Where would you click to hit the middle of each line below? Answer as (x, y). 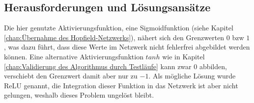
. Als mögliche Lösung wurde (192, 76)
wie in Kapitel (183, 56)
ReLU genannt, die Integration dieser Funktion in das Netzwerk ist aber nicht (121, 85)
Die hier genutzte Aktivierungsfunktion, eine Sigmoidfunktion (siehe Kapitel (119, 28)
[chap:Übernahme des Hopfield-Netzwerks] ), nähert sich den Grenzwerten (114, 37)
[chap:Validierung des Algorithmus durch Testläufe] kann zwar (98, 66)
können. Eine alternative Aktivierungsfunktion (74, 56)
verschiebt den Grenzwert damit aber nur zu (71, 76)
